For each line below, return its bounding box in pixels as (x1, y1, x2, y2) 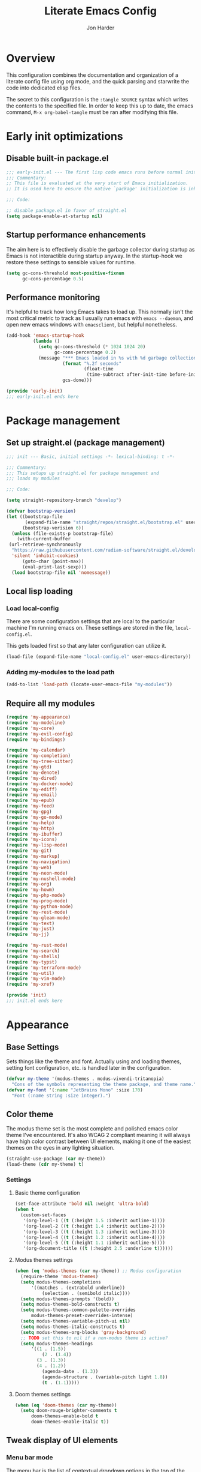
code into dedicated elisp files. (6, 84, 82, 91)
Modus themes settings (14, 1256, 74, 1264)
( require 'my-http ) (6, 825, 55, 831)
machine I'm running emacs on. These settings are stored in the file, (6, 624, 174, 632)
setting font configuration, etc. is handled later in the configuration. (6, 1064, 172, 1071)
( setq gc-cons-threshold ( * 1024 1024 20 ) (38, 343, 146, 349)
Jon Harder (86, 24, 115, 31)
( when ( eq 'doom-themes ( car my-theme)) (14, 1402, 117, 1408)
